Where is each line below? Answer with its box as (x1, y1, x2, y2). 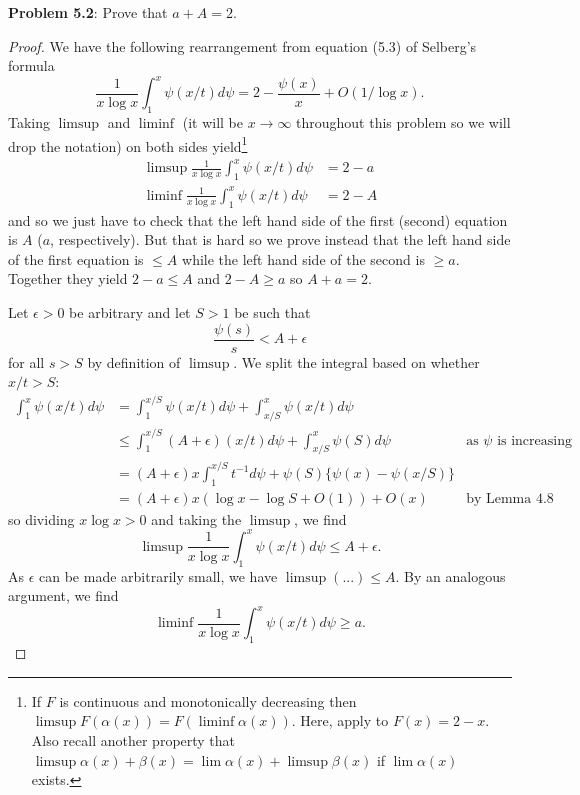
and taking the (151, 508, 242, 529)
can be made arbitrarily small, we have (39, 565, 278, 586)
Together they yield (8, 268, 128, 289)
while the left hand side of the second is (182, 248, 425, 269)
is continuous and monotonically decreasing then (59, 690, 357, 711)
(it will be (182, 112, 243, 133)
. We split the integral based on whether (233, 351, 480, 372)
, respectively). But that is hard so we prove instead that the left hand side (50, 229, 511, 250)
